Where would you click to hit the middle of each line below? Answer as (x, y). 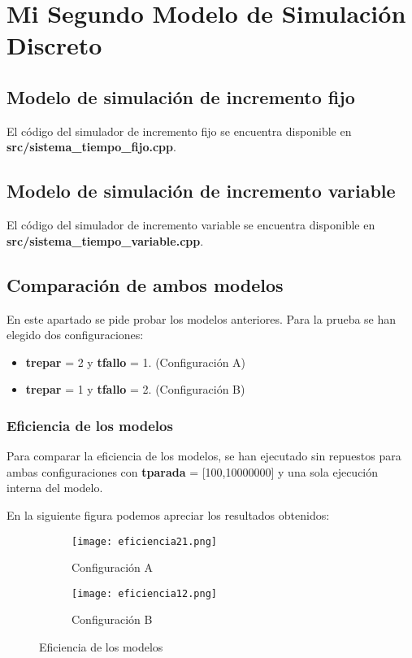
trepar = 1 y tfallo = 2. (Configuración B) (135, 389)
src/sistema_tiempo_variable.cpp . (105, 240)
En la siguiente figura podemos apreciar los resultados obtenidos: (168, 514)
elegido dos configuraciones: (75, 335)
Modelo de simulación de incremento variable (201, 191)
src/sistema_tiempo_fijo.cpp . (91, 147)
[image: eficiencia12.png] (144, 593)
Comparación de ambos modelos (145, 284)
